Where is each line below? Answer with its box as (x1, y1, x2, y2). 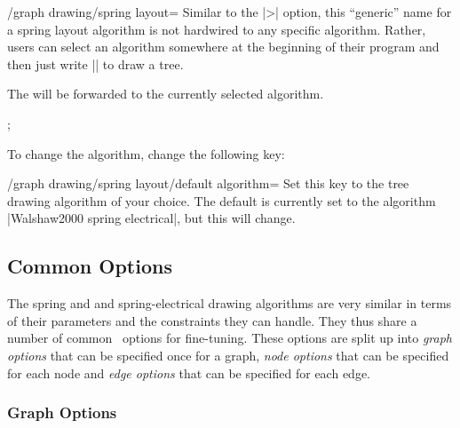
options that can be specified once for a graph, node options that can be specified (7, 345, 449, 364)
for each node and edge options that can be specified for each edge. (7, 363, 370, 382)
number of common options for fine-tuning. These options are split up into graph (7, 329, 453, 347)
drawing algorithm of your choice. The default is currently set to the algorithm (7, 191, 436, 210)
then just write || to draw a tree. (7, 54, 184, 73)
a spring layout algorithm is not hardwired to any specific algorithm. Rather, (7, 20, 426, 38)
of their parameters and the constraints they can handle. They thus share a (7, 311, 417, 329)
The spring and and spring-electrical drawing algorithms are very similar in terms (7, 294, 452, 313)
